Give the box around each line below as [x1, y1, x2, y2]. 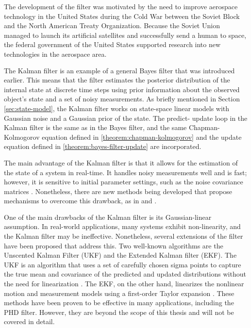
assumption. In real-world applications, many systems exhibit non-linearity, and [4, 221, 241, 231]
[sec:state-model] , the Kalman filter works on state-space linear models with [4, 103, 230, 113]
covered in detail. [4, 316, 55, 327]
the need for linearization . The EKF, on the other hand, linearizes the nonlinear [4, 279, 244, 289]
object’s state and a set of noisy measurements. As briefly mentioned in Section [4, 94, 240, 104]
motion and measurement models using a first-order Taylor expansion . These [4, 288, 234, 298]
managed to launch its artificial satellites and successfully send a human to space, [4, 30, 247, 40]
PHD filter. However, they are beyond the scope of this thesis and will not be [4, 307, 234, 317]
